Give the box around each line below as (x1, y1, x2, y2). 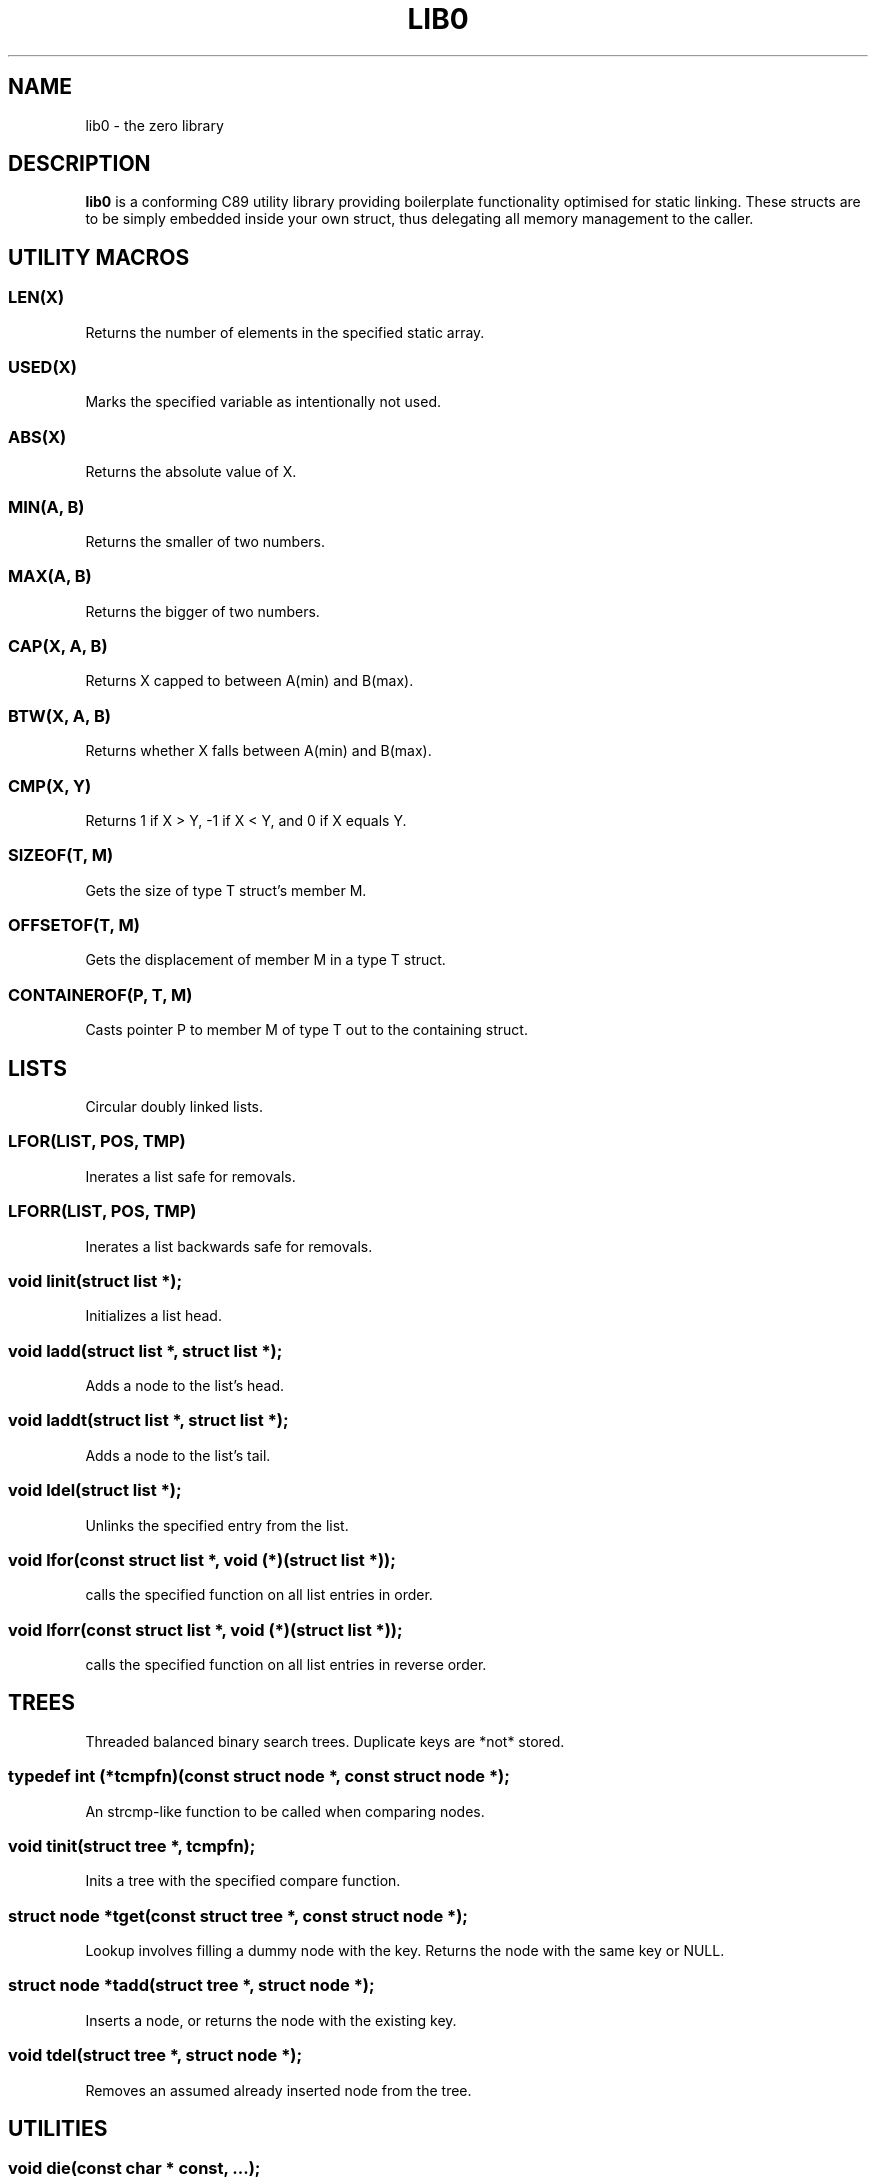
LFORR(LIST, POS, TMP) (8, 1201, 197, 1222)
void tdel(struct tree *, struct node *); (8, 2045, 303, 2066)
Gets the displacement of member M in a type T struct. (85, 951, 446, 969)
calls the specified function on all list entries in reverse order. (85, 1656, 487, 1673)
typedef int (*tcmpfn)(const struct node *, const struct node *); (8, 1766, 510, 1787)
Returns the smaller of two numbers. (85, 532, 326, 550)
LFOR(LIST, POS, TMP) (8, 1131, 186, 1152)
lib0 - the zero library (85, 116, 224, 134)
